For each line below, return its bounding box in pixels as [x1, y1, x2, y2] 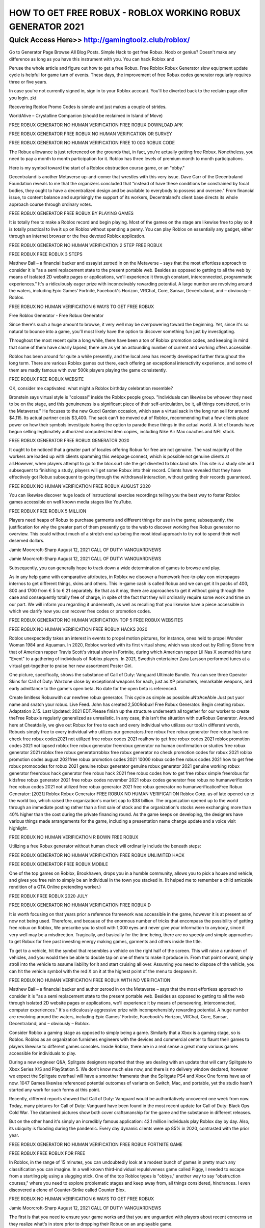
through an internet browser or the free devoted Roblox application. [9, 233, 146, 239]
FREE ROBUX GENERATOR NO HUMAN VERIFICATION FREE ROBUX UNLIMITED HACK [9, 852, 185, 858]
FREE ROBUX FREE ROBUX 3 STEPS [9, 251, 83, 257]
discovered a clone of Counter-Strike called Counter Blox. [9, 1187, 126, 1193]
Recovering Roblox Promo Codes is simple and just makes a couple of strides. [9, 104, 167, 110]
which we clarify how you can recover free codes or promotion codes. [9, 608, 152, 614]
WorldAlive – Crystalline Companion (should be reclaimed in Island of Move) [9, 113, 163, 119]
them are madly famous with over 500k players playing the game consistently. [9, 367, 167, 373]
